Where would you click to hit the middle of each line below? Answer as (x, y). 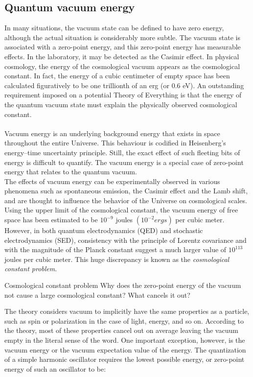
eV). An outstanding (213, 85)
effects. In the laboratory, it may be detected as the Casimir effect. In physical (122, 56)
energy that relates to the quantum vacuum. (71, 172)
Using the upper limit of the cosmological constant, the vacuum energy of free (121, 210)
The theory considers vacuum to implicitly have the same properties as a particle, (127, 311)
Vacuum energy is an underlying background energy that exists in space (112, 133)
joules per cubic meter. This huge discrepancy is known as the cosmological (117, 259)
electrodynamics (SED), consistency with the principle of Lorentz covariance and (126, 240)
